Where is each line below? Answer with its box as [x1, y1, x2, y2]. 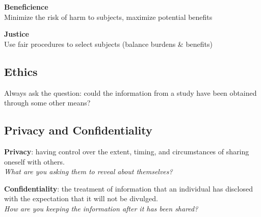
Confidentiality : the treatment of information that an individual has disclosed [4, 183, 253, 194]
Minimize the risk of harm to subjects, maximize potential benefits [4, 11, 213, 22]
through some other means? [4, 97, 91, 108]
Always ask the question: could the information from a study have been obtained [4, 87, 257, 98]
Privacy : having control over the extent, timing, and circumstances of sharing [4, 146, 249, 156]
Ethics [4, 63, 38, 79]
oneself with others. [4, 156, 65, 167]
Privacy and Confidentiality [4, 122, 152, 138]
